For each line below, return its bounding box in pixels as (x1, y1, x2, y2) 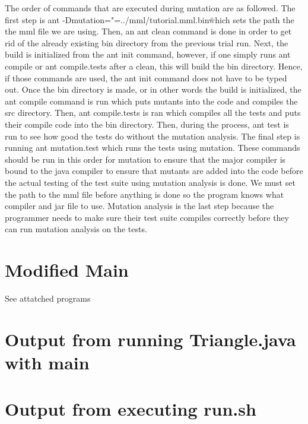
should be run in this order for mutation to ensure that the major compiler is (5, 153, 286, 165)
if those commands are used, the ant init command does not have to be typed (5, 71, 287, 84)
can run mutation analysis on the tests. (5, 223, 147, 235)
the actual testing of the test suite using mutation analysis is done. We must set (5, 176, 296, 188)
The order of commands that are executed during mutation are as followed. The (5, 2, 296, 14)
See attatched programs (5, 292, 91, 304)
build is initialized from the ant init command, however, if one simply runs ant (5, 48, 291, 61)
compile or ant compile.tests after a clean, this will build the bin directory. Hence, (5, 59, 303, 72)
